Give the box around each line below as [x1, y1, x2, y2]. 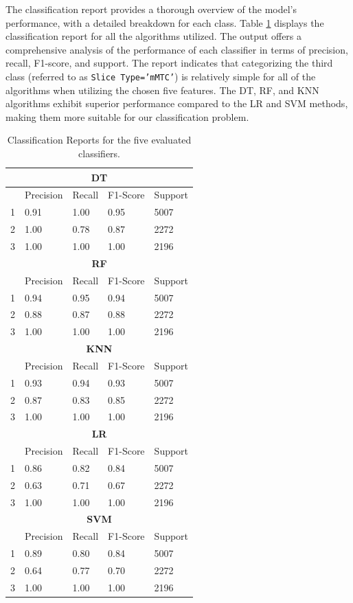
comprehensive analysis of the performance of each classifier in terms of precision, [5, 42, 348, 56]
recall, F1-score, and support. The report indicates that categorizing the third [5, 56, 333, 70]
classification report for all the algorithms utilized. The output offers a [5, 29, 302, 43]
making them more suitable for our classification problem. [5, 109, 249, 124]
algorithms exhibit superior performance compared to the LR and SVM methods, [5, 96, 348, 111]
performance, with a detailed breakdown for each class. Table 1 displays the [5, 15, 324, 30]
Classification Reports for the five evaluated [7, 133, 192, 147]
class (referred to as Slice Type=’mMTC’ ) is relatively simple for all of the [5, 69, 316, 83]
